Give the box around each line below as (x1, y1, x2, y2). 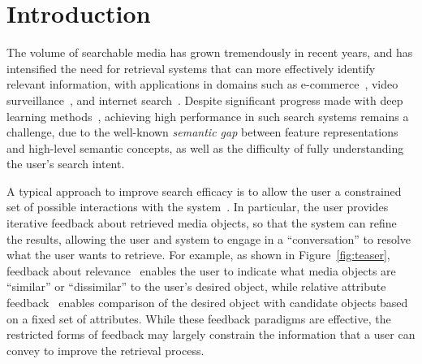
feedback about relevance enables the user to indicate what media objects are (6, 262, 396, 279)
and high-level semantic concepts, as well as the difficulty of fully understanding (6, 139, 404, 156)
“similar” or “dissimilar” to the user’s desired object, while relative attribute (6, 278, 386, 295)
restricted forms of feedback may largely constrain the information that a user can (6, 326, 416, 343)
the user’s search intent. (6, 155, 125, 172)
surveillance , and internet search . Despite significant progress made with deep (6, 91, 403, 108)
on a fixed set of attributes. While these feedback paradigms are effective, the (6, 310, 391, 327)
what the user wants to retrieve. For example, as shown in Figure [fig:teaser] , (6, 246, 390, 263)
